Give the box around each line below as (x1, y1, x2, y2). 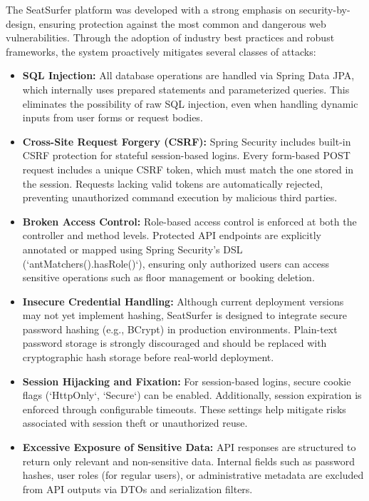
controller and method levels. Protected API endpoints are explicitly (22, 228, 321, 243)
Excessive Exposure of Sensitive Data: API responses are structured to (22, 440, 356, 455)
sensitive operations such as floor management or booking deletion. (22, 270, 315, 285)
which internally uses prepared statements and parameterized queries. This (22, 81, 350, 96)
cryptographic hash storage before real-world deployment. (22, 350, 274, 365)
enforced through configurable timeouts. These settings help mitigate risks (22, 401, 346, 416)
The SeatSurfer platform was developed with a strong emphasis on (6, 2, 296, 16)
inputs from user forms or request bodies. (22, 110, 203, 125)
